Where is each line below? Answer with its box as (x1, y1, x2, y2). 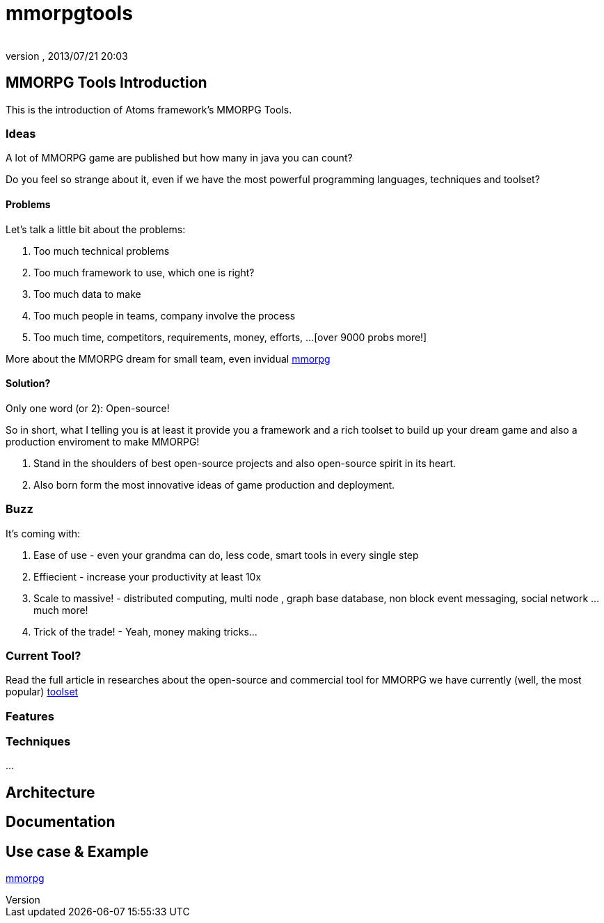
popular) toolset (6, 686, 79, 698)
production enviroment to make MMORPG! (6, 435, 200, 448)
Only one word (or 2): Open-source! (6, 402, 170, 414)
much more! (33, 603, 88, 616)
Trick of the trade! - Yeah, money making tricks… (33, 625, 257, 638)
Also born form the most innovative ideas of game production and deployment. (33, 478, 395, 491)
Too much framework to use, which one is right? (33, 266, 255, 278)
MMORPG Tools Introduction (6, 74, 207, 92)
